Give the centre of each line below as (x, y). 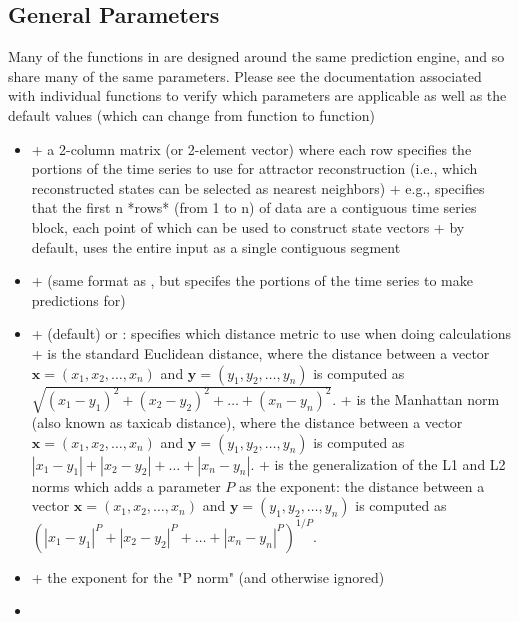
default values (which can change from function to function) (191, 114)
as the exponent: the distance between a (362, 485)
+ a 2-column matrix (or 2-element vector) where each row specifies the (251, 148)
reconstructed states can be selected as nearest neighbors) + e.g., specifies (258, 187)
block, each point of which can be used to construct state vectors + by (248, 226)
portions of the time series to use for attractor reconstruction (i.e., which (254, 168)
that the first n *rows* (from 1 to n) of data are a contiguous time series (254, 207)
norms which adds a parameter (126, 485)
